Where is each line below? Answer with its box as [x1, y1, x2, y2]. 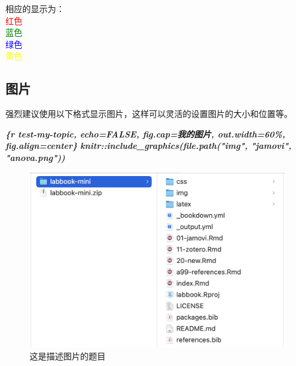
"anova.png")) [5, 151, 65, 163]
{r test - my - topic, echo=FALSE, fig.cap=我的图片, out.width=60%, [5, 127, 286, 140]
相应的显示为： [5, 2, 65, 14]
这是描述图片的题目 [30, 349, 105, 362]
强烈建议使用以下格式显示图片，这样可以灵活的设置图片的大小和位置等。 [5, 107, 292, 120]
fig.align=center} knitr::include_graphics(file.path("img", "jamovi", [5, 139, 292, 152]
